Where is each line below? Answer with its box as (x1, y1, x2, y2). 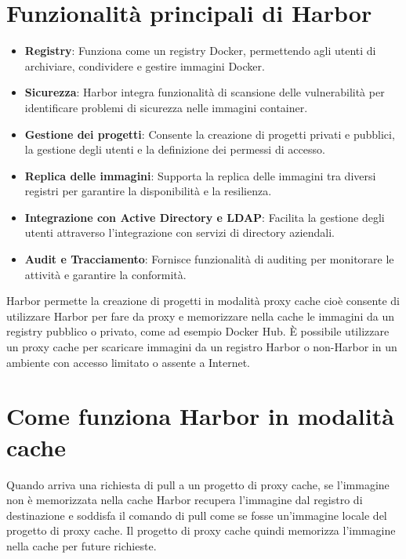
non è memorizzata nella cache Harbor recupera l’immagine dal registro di (6, 492, 363, 508)
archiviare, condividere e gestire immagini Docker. (24, 57, 265, 74)
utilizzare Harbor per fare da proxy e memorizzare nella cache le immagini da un (6, 307, 394, 324)
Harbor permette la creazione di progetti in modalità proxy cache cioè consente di (6, 292, 400, 309)
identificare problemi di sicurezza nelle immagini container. (24, 99, 308, 115)
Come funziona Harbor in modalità (6, 400, 394, 432)
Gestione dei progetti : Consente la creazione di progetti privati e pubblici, (24, 125, 395, 142)
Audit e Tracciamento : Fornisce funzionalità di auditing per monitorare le (24, 251, 394, 267)
